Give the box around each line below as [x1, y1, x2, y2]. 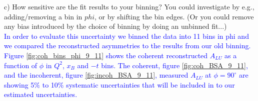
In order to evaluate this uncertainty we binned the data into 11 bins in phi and [4, 30, 249, 41]
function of [4, 60, 37, 70]
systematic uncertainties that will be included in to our [66, 79, 235, 90]
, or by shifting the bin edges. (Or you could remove [94, 11, 254, 21]
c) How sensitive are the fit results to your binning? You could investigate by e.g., [4, 1, 254, 11]
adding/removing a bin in [4, 11, 82, 21]
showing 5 [4, 79, 34, 90]
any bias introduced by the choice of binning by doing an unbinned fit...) [4, 21, 227, 31]
